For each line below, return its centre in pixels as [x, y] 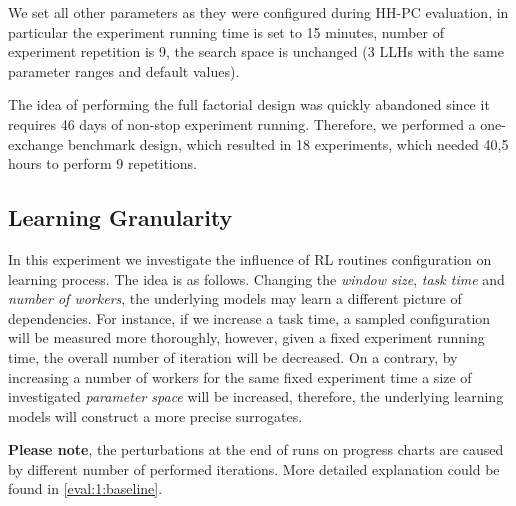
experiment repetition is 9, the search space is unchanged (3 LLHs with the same [256, 51]
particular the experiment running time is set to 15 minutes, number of [226, 31]
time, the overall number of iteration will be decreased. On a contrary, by [233, 356]
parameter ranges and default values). [124, 70]
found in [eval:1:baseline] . [85, 488]
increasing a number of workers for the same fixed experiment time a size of [240, 376]
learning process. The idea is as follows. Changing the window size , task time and [256, 278]
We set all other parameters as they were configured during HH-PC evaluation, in [258, 12]
